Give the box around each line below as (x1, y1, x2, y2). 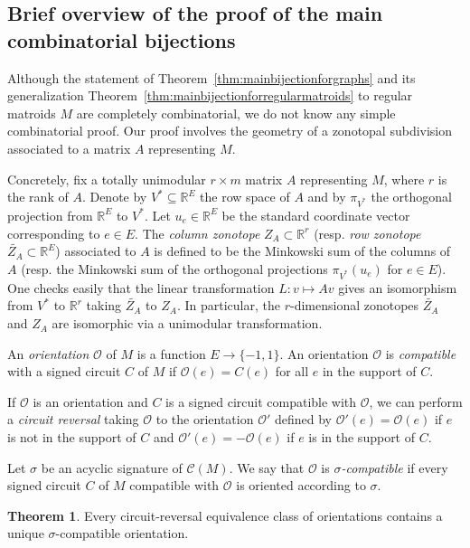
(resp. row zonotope (314, 223, 421, 242)
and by (307, 187, 346, 206)
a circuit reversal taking (7, 410, 139, 429)
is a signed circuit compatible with (165, 392, 357, 411)
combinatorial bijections (7, 25, 236, 53)
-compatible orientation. (55, 524, 189, 543)
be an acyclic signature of (41, 458, 183, 477)
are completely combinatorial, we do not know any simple (76, 103, 396, 122)
